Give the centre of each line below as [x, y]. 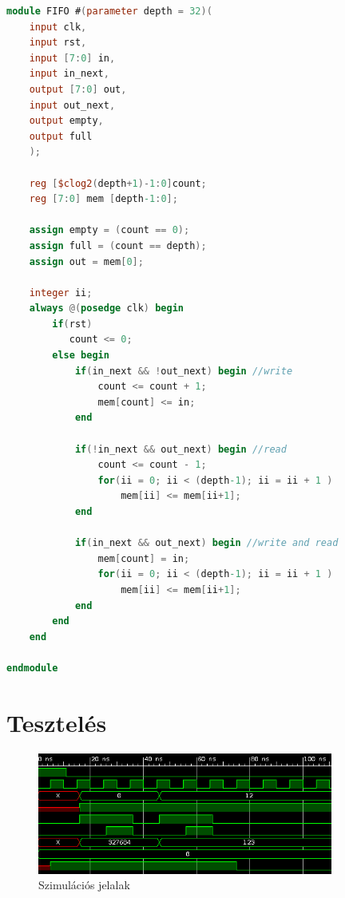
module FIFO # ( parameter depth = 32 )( [109, 11]
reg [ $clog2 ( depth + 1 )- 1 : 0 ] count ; [118, 183]
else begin [81, 356]
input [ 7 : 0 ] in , [72, 58]
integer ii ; [61, 293]
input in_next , [69, 74]
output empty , [66, 121]
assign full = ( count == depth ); [118, 245]
